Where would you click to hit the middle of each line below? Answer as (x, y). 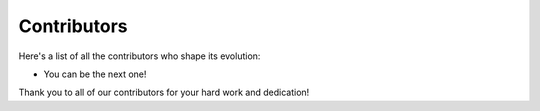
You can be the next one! (95, 74)
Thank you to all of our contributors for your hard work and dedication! (164, 92)
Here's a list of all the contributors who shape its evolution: (139, 56)
